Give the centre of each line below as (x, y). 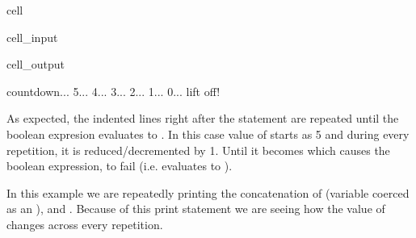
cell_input (32, 37)
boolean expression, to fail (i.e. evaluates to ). (120, 166)
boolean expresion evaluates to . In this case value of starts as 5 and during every (208, 134)
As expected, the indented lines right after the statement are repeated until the (203, 118)
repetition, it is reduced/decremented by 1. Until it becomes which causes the (198, 150)
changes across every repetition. (85, 224)
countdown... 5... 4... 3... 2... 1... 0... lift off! (113, 91)
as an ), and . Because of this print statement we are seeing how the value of (196, 209)
